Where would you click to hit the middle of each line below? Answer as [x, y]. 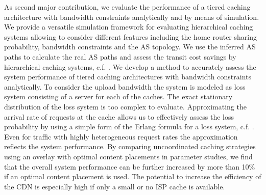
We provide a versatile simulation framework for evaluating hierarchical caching [129, 27]
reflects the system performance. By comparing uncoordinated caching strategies [130, 146]
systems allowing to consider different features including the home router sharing [130, 36]
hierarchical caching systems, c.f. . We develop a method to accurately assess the [130, 66]
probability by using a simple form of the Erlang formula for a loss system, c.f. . [129, 127]
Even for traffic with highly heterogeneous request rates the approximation [121, 136]
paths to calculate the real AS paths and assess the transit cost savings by [120, 56]
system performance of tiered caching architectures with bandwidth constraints [128, 77]
